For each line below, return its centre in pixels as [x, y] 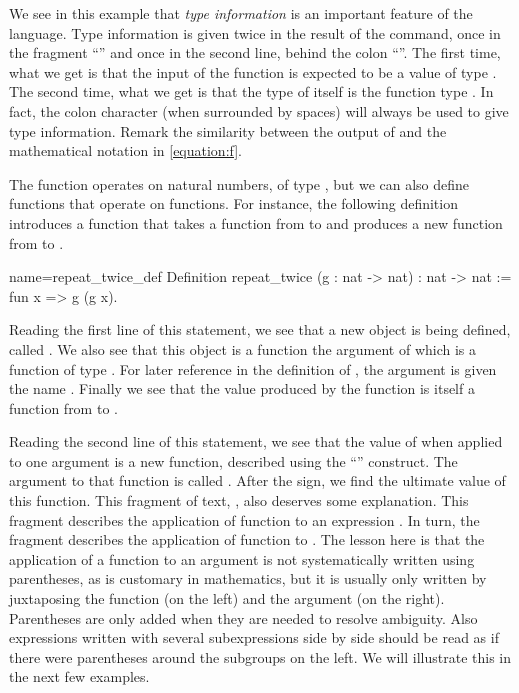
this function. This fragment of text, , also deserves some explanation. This [239, 500]
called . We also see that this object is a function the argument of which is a [243, 348]
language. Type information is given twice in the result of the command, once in [255, 32]
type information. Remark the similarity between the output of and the [228, 130]
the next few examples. [79, 676]
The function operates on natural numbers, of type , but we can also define [239, 183]
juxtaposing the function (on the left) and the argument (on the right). [227, 598]
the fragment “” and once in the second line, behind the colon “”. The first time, [255, 52]
